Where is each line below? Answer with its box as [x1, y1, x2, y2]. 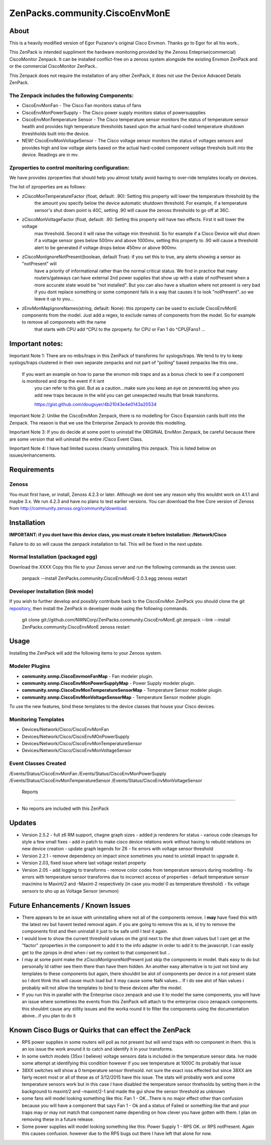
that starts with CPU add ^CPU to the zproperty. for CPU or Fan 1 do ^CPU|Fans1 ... [34, 326, 206, 332]
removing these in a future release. [22, 1116, 94, 1122]
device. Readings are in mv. [22, 151, 79, 158]
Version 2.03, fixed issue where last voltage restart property [22, 860, 147, 866]
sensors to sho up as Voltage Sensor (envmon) [22, 888, 119, 894]
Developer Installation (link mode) [9, 588, 94, 595]
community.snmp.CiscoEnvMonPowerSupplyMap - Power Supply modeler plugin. [22, 680, 195, 686]
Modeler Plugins [9, 663, 50, 670]
